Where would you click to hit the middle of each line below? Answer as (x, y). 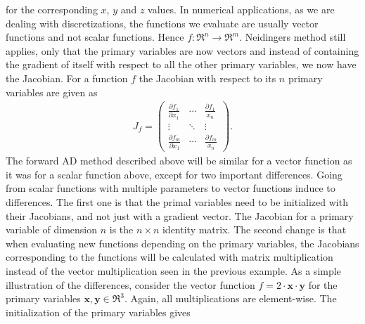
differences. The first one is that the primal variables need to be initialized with (177, 202)
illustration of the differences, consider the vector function (130, 284)
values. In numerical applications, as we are (241, 9)
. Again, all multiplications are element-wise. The (231, 298)
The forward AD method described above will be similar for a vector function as (179, 161)
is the (121, 229)
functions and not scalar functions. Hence (95, 37)
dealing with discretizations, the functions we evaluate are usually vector (162, 23)
